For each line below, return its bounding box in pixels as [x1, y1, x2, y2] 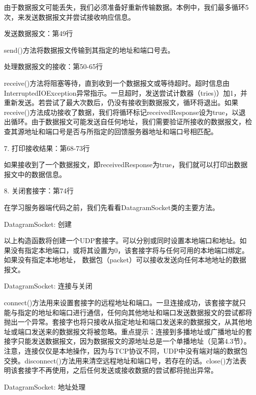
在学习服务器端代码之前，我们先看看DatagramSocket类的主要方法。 [4, 202, 219, 212]
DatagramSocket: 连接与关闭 [4, 281, 93, 291]
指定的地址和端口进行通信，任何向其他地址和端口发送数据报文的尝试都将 [17, 307, 252, 317]
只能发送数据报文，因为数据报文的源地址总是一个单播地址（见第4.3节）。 [17, 336, 251, 346]
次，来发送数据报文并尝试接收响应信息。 [4, 11, 135, 22]
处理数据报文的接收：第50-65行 [4, 61, 103, 72]
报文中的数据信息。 [4, 169, 66, 179]
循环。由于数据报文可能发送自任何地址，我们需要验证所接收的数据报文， [10, 116, 245, 127]
